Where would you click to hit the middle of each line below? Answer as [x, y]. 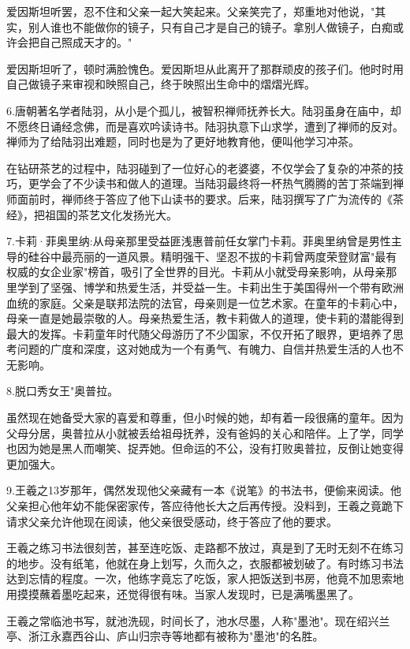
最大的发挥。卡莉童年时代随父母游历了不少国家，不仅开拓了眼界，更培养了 [199, 333]
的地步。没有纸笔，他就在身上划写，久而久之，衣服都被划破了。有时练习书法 [205, 563]
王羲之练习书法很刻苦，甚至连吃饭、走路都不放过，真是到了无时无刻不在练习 [205, 548]
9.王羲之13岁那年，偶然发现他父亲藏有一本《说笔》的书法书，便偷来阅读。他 [204, 490]
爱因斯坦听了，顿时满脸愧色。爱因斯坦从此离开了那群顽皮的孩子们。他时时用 [205, 68]
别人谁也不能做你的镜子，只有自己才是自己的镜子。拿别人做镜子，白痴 [210, 26]
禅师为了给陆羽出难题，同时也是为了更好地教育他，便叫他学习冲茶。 [183, 142]
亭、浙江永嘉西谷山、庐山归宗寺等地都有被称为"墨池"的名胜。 [165, 636]
